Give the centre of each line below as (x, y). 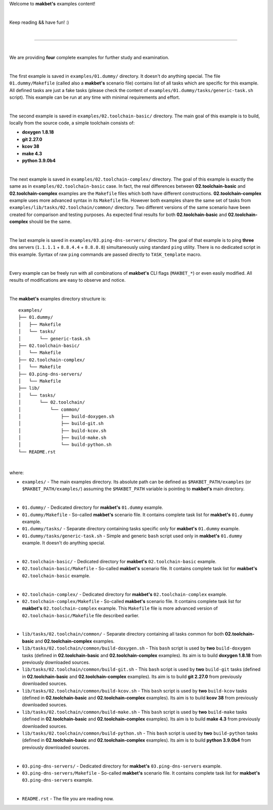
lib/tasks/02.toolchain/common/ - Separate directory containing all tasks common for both (123, 634)
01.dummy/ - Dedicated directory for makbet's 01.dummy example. (93, 507)
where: (17, 473)
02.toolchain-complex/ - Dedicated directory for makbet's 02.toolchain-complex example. (125, 594)
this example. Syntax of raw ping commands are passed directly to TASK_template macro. (105, 254)
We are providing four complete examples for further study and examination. (89, 57)
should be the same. (50, 222)
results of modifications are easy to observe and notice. (67, 280)
